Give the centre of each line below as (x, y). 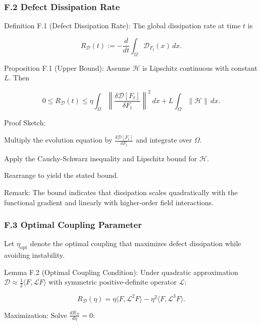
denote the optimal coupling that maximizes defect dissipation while (136, 243)
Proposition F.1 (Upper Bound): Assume (67, 67)
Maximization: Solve (36, 315)
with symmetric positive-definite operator (113, 282)
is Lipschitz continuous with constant (200, 67)
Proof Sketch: (25, 123)
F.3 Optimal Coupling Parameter (73, 225)
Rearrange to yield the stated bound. (61, 175)
